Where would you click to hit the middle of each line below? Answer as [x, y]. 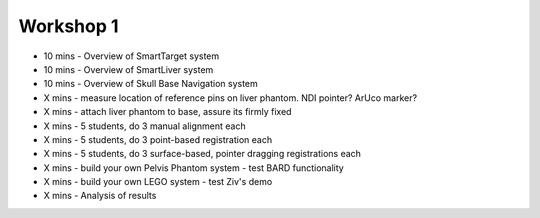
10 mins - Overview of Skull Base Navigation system [151, 84]
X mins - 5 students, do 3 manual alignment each [144, 126]
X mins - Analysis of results [100, 196]
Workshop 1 [68, 26]
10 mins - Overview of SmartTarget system [131, 56]
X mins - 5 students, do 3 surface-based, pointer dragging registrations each [202, 154]
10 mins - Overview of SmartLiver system [128, 69]
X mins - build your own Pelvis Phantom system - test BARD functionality [193, 167]
